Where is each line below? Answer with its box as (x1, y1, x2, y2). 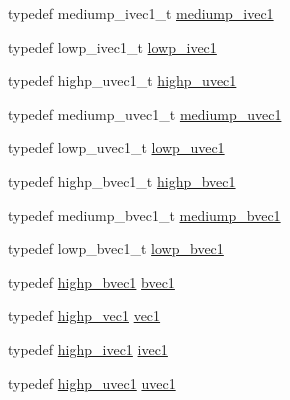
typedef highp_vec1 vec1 (8, 305, 161, 326)
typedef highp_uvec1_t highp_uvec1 (8, 70, 237, 91)
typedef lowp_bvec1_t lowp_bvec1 (8, 238, 224, 259)
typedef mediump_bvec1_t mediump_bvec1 (8, 204, 281, 225)
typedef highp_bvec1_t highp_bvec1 (8, 170, 236, 191)
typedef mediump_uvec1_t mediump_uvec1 (8, 103, 282, 124)
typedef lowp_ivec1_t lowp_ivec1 (8, 36, 217, 57)
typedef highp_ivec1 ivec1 (8, 338, 168, 359)
